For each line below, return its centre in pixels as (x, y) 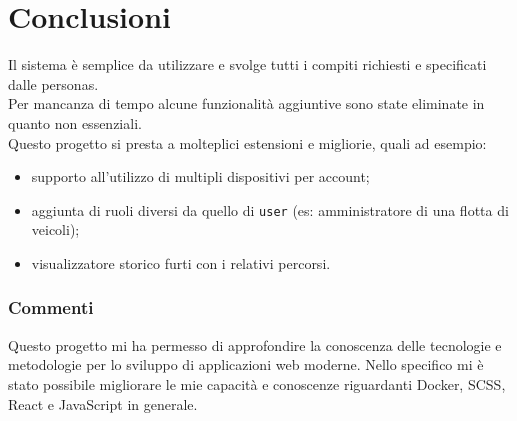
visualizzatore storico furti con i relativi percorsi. (181, 262)
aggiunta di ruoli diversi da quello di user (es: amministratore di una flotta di (270, 209)
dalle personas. (53, 83)
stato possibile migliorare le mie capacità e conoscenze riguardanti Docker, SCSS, (257, 383)
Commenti (51, 307)
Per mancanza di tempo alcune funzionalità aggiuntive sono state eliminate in (246, 103)
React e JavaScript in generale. (103, 403)
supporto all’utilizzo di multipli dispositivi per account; (200, 176)
